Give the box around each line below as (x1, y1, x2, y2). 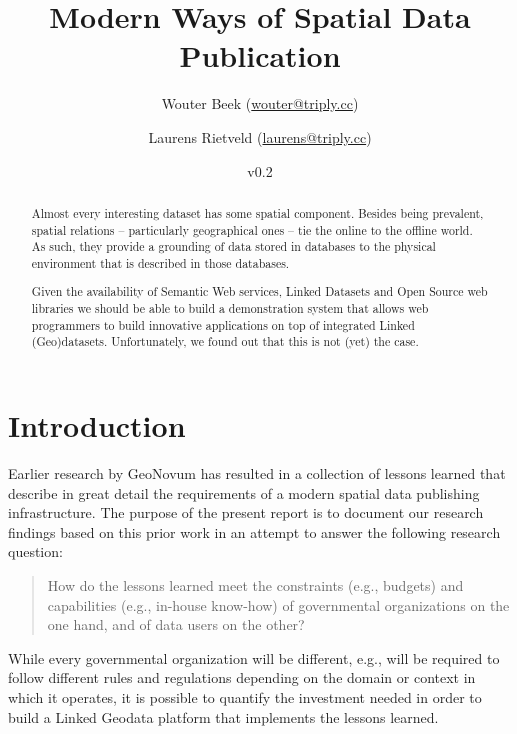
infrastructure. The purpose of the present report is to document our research (8, 502, 484, 523)
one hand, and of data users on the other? (47, 614, 305, 635)
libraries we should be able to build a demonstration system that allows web (31, 300, 429, 317)
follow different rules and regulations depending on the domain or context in (8, 667, 476, 688)
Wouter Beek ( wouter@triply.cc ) (161, 93, 359, 114)
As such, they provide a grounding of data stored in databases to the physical (31, 238, 436, 255)
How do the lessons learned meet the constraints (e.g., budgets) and (47, 574, 464, 595)
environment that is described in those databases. (31, 254, 290, 271)
